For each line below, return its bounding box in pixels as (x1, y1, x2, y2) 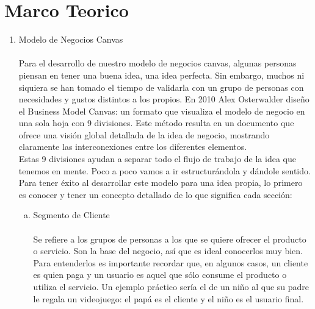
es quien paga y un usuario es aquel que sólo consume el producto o (33, 268, 287, 281)
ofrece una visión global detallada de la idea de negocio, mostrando (18, 128, 270, 141)
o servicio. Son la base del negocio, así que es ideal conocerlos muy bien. (33, 244, 303, 257)
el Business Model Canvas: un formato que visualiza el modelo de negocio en (18, 104, 305, 117)
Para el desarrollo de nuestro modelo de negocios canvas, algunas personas (18, 57, 297, 69)
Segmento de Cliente (33, 208, 110, 221)
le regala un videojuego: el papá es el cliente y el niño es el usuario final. (33, 292, 304, 305)
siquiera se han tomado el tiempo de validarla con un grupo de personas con (18, 80, 304, 93)
